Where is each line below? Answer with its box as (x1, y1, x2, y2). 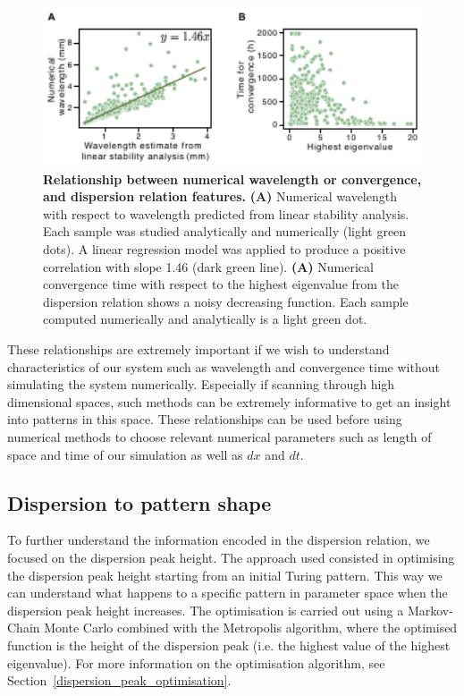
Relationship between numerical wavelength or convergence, (43, 169, 422, 188)
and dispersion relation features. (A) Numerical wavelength (43, 187, 397, 206)
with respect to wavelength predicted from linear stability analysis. (43, 204, 409, 223)
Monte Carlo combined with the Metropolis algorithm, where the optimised (44, 618, 458, 637)
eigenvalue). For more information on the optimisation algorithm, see (7, 653, 385, 672)
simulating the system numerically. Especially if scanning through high (7, 375, 395, 394)
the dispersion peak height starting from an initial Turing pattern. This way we (7, 565, 443, 584)
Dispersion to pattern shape (7, 488, 272, 516)
